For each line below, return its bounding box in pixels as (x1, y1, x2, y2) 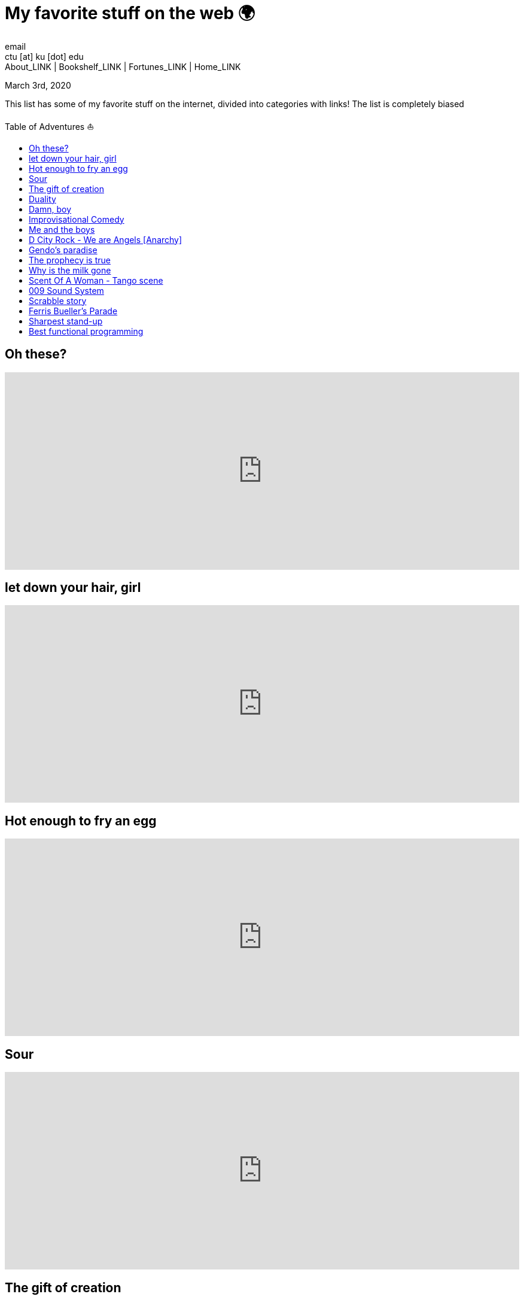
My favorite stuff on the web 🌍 (5, 3, 255, 23)
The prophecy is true (29, 254, 111, 265)
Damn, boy (29, 203, 72, 214)
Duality (29, 193, 56, 204)
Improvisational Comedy (29, 214, 124, 224)
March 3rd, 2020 (5, 80, 71, 90)
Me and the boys (29, 224, 95, 235)
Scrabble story (29, 295, 87, 306)
